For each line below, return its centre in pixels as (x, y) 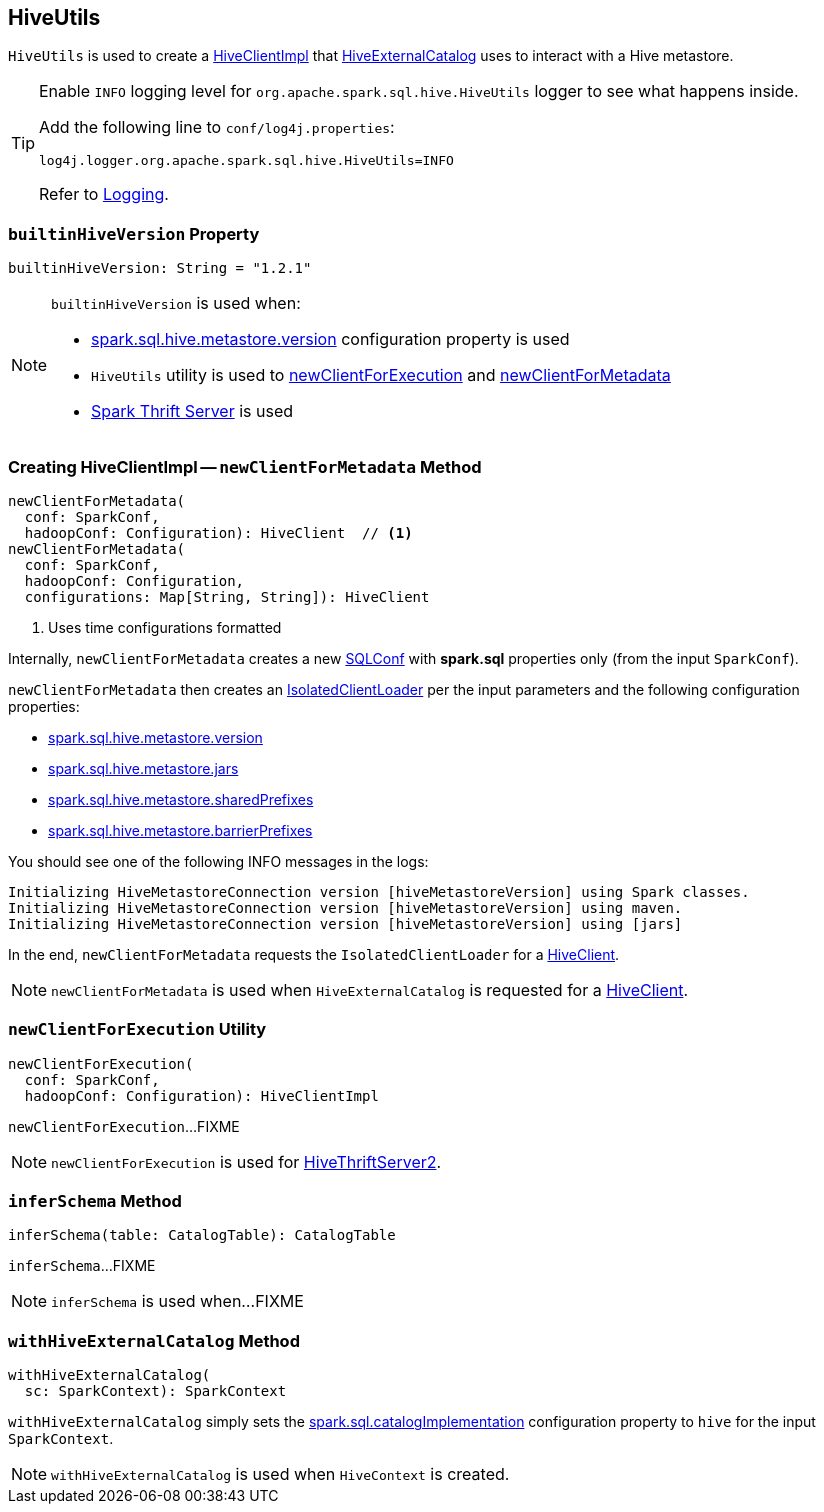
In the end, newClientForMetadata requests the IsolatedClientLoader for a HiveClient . (314, 954)
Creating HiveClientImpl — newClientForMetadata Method (245, 466)
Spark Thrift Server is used (192, 411)
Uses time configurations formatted (165, 627)
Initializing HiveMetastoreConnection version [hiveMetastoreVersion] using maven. (345, 907)
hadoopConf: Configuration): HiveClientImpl (201, 1095)
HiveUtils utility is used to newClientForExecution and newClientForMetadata (381, 375)
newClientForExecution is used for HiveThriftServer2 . (246, 1161)
